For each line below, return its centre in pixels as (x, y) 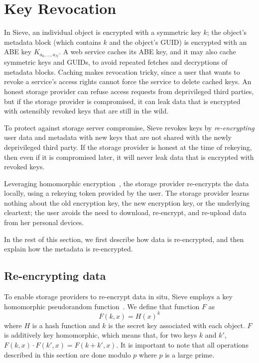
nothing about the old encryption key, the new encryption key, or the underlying (127, 202)
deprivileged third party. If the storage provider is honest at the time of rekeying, (128, 147)
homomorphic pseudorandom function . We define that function (102, 306)
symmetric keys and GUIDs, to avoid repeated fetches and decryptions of (116, 62)
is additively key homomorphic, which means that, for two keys (101, 335)
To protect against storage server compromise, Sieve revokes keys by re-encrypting (129, 127)
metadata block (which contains (53, 42)
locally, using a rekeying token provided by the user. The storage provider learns (127, 193)
